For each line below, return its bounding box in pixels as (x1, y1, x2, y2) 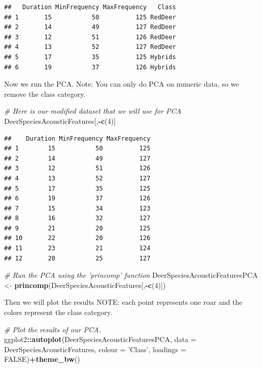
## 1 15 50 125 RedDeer (4, 13, 176, 21)
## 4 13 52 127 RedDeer (4, 43, 176, 51)
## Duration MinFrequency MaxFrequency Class (4, 4, 176, 11)
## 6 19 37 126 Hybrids (4, 63, 176, 71)
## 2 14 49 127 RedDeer (4, 23, 176, 31)
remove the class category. (4, 88, 86, 99)
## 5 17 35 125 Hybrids (4, 53, 176, 61)
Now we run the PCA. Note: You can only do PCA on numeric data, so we (4, 78, 239, 89)
